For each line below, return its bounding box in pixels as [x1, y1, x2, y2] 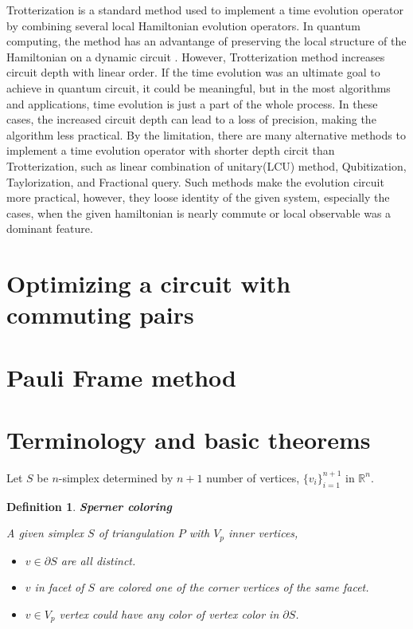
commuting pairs [6, 298, 194, 331]
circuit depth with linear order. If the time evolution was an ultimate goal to [6, 64, 380, 81]
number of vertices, [206, 469, 300, 486]
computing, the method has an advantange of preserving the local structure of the [6, 33, 407, 49]
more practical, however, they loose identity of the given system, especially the [6, 189, 390, 206]
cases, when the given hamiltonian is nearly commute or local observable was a [6, 204, 392, 221]
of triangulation [98, 525, 174, 541]
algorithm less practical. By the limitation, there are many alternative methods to [6, 126, 406, 143]
